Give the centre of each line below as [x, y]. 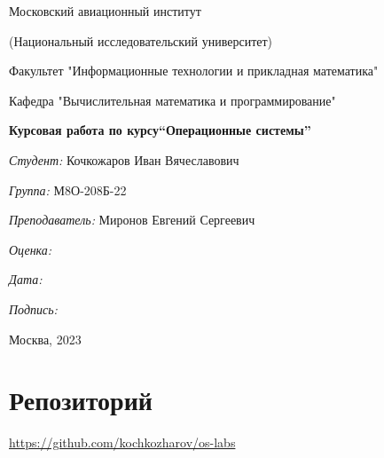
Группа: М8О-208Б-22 [68, 190]
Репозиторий [81, 400]
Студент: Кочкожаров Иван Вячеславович [124, 159]
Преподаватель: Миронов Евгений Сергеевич [132, 220]
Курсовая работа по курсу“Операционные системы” [160, 130]
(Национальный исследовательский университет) [141, 40]
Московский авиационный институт [105, 11]
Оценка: [31, 249]
